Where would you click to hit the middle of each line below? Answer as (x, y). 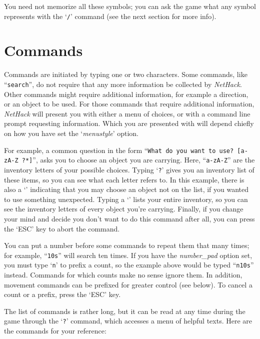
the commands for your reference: (55, 331)
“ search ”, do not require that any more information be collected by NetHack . (123, 84)
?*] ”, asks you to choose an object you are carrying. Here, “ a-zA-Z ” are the (138, 160)
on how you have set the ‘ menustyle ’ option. (71, 133)
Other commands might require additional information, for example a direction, (126, 94)
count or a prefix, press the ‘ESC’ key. (62, 294)
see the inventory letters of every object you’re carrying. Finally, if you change (124, 209)
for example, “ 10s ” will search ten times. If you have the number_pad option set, (128, 255)
